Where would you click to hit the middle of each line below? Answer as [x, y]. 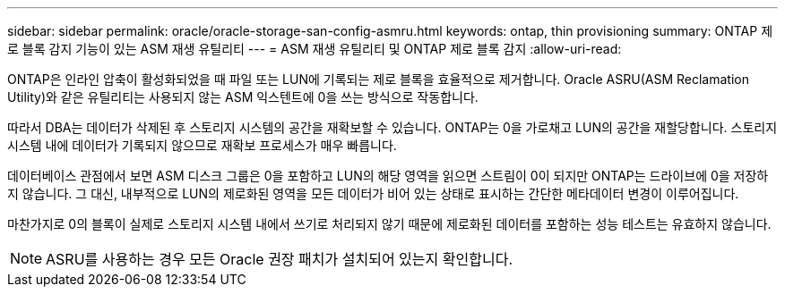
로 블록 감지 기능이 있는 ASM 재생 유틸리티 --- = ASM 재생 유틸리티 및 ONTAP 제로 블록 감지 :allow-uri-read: [315, 49]
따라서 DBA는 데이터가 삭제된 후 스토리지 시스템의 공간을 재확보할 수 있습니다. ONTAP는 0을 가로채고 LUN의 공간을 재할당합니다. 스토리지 [392, 127]
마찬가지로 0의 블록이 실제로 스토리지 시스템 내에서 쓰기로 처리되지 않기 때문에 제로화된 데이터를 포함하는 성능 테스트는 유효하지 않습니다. [389, 224]
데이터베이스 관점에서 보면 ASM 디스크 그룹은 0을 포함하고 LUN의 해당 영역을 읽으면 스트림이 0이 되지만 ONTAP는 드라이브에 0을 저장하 [388, 176]
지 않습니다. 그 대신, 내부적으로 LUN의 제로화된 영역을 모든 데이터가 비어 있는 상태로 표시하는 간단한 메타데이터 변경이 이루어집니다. [373, 193]
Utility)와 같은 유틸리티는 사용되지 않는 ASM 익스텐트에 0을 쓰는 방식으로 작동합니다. [243, 97]
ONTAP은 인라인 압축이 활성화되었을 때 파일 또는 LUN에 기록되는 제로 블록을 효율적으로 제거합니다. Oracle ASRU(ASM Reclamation [378, 79]
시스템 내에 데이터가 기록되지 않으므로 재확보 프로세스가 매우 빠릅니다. [202, 145]
